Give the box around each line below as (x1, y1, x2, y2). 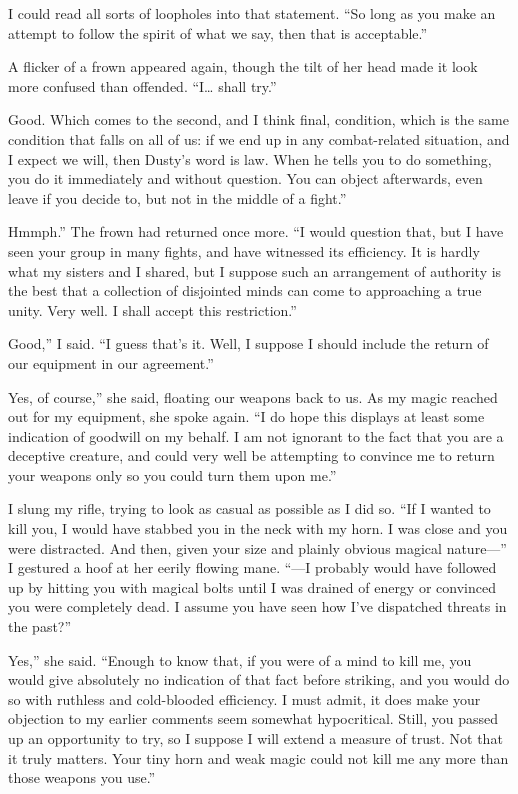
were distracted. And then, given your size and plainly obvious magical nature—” (8, 537, 507, 558)
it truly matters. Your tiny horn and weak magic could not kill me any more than (8, 747, 509, 768)
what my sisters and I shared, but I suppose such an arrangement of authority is (8, 260, 502, 281)
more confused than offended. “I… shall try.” (8, 75, 277, 96)
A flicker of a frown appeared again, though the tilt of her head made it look (8, 56, 478, 77)
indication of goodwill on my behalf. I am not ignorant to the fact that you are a (8, 425, 504, 446)
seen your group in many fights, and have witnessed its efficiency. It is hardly (8, 240, 480, 261)
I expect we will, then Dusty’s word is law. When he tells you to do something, (8, 148, 492, 169)
